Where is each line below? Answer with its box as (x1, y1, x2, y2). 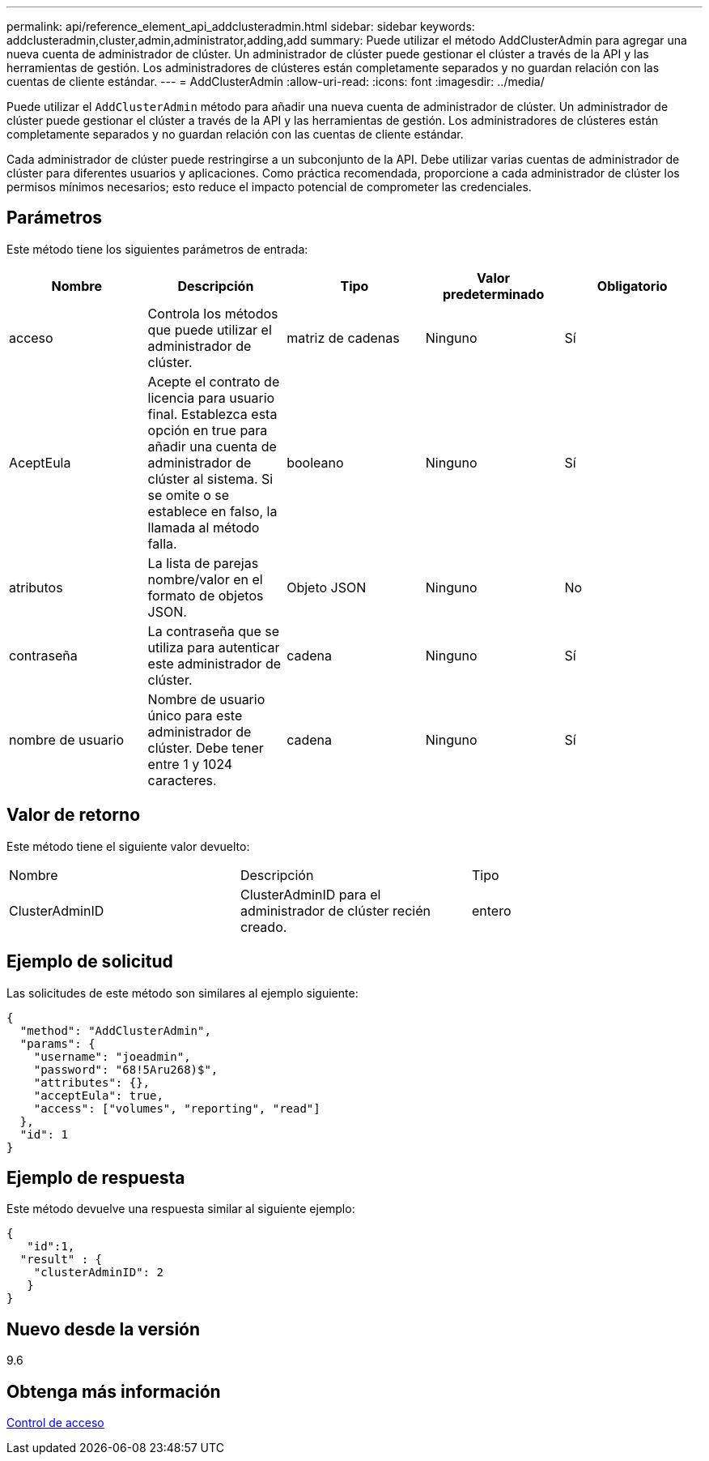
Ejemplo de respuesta (6, 1167, 185, 1188)
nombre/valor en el (147, 570, 263, 587)
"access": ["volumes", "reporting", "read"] (33, 1101, 321, 1115)
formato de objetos (147, 587, 264, 604)
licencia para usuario (147, 389, 275, 406)
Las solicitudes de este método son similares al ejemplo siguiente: (6, 985, 359, 1000)
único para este (147, 707, 243, 724)
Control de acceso (6, 1416, 104, 1430)
